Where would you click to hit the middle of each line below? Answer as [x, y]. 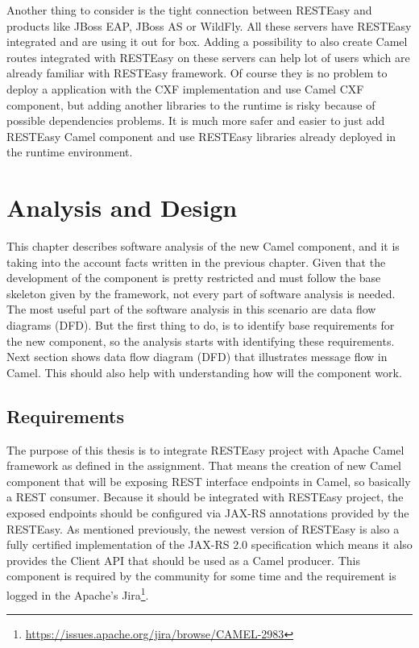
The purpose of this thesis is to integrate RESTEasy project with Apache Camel [205, 449]
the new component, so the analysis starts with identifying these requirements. [201, 341]
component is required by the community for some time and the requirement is [201, 576]
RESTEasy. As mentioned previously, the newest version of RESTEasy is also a [203, 528]
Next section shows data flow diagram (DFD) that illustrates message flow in [197, 357]
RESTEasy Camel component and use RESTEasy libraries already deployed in [201, 136]
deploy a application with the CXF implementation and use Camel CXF [185, 88]
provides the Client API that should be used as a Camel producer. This [183, 560]
